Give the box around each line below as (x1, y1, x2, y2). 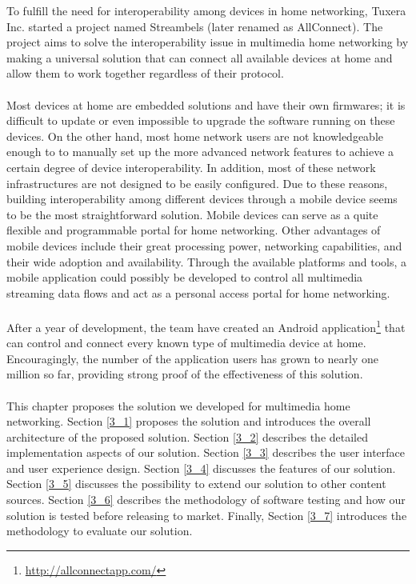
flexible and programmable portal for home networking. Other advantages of (6, 222, 381, 238)
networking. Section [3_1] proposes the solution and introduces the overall (6, 413, 371, 430)
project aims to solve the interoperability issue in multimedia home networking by (6, 34, 409, 50)
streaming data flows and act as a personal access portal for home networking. (6, 284, 390, 301)
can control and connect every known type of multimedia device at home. (6, 334, 366, 351)
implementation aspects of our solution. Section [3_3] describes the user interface (6, 444, 406, 461)
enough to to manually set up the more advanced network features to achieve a (6, 143, 394, 160)
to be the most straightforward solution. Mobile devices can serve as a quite (6, 206, 378, 222)
